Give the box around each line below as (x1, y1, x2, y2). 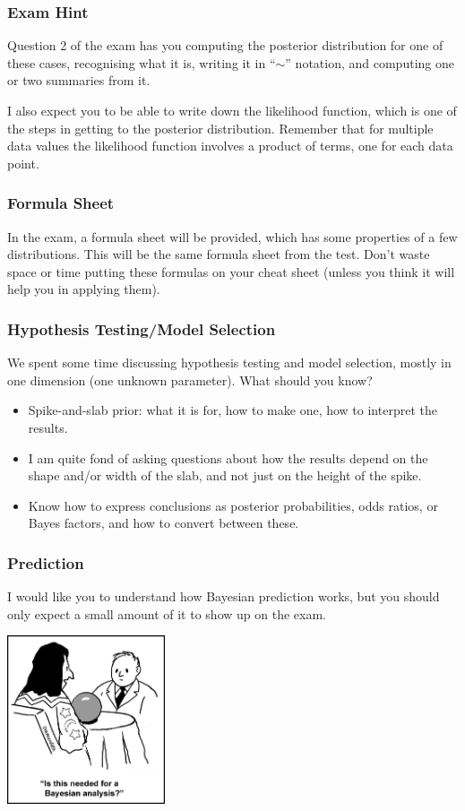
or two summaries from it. (7, 71, 151, 90)
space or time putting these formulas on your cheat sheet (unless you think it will (7, 262, 455, 280)
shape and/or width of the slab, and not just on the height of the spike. (28, 466, 422, 485)
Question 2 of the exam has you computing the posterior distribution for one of (7, 36, 443, 55)
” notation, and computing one (285, 53, 454, 72)
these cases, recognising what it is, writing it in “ (7, 53, 276, 72)
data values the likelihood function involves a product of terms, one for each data (7, 136, 453, 155)
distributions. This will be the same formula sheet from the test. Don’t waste (7, 245, 430, 263)
